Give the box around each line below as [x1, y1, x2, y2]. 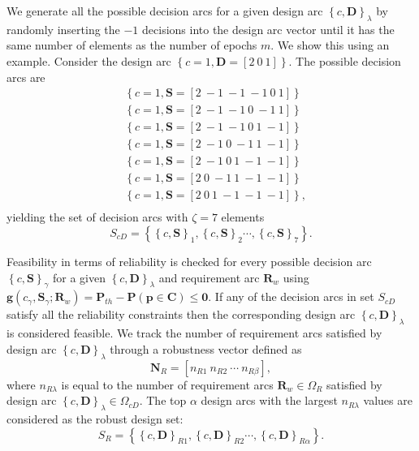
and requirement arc [158, 268, 260, 286]
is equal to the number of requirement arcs [61, 376, 274, 393]
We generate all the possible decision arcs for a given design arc [6, 2, 323, 19]
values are [363, 392, 413, 409]
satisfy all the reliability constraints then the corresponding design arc [6, 306, 356, 323]
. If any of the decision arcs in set [208, 288, 374, 305]
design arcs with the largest [201, 392, 338, 409]
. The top [139, 392, 187, 409]
